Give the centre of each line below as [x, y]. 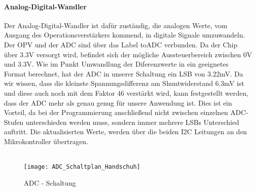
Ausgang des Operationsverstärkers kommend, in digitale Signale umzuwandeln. [125, 35]
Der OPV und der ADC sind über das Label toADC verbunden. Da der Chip [121, 44]
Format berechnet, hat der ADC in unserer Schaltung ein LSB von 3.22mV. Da [124, 73]
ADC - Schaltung [50, 182]
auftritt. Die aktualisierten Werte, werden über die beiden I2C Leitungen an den [126, 132]
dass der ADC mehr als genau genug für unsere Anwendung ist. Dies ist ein [118, 102]
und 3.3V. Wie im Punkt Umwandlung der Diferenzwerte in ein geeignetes [116, 64]
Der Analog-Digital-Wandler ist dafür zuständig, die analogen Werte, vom [116, 25]
